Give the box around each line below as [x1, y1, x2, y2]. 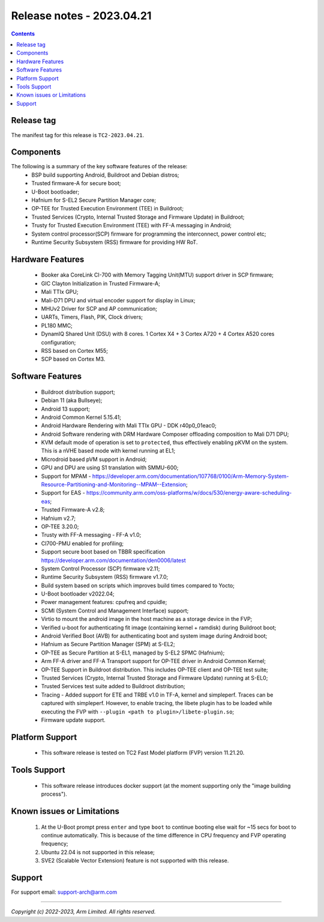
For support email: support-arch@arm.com [11, 888, 118, 896]
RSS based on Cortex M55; [41, 347, 108, 354]
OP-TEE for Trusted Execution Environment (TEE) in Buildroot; [31, 205, 184, 212]
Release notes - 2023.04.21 [11, 9, 152, 22]
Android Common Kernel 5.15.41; [41, 414, 121, 421]
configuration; [41, 338, 76, 346]
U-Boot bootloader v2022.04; [41, 590, 115, 597]
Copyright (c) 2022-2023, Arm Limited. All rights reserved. [11, 908, 156, 915]
